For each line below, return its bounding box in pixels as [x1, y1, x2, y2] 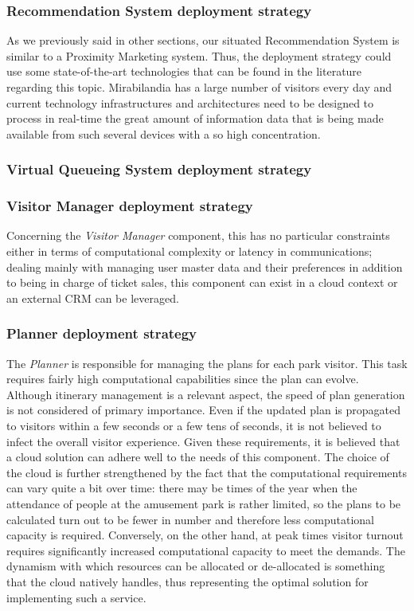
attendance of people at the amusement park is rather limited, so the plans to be [6, 495, 401, 511]
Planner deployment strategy [6, 323, 197, 343]
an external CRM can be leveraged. [6, 289, 179, 306]
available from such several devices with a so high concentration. [6, 125, 321, 142]
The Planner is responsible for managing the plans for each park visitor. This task [6, 354, 408, 371]
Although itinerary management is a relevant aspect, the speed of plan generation [6, 386, 405, 402]
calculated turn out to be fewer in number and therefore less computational [6, 511, 374, 527]
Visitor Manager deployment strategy [6, 196, 253, 216]
